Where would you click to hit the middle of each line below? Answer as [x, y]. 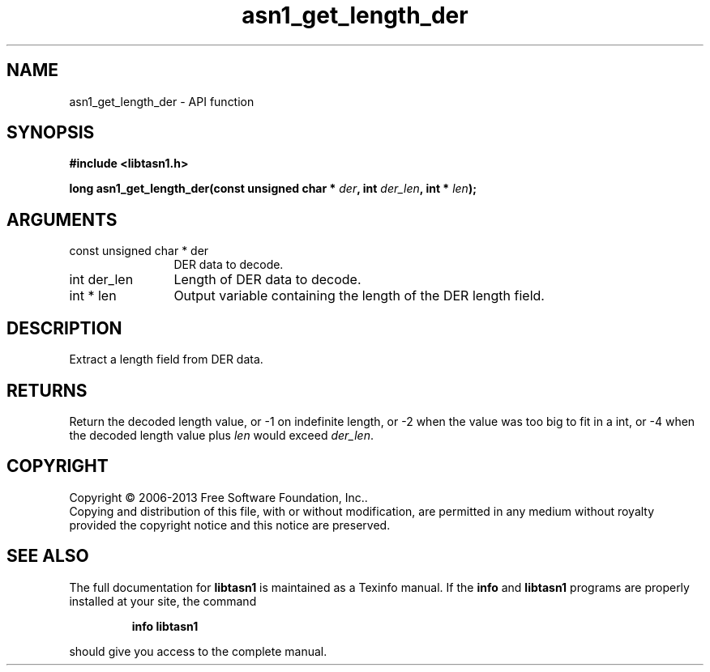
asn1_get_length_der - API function [162, 101]
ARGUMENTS [62, 219]
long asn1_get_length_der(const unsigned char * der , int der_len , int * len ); [273, 189]
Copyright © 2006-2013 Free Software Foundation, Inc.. [218, 497]
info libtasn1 [165, 626]
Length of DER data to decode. [267, 280]
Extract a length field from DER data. [166, 359]
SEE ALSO [48, 556]
